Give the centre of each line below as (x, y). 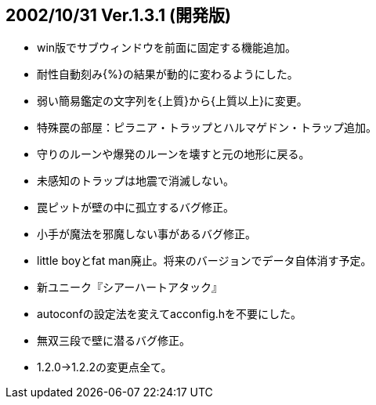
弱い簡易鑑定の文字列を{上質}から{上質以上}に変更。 (172, 101)
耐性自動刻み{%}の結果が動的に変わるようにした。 (168, 74)
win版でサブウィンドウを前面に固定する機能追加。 (167, 48)
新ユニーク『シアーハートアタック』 (130, 287)
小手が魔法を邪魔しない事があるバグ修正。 (146, 234)
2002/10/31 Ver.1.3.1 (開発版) (118, 15)
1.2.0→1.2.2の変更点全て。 (105, 367)
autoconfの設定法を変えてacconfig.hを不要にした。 (170, 314)
